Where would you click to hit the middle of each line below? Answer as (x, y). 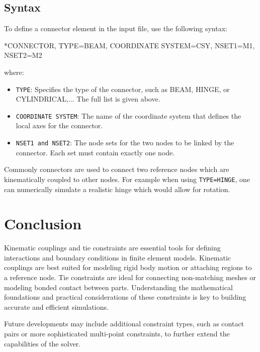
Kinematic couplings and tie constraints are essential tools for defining (112, 248)
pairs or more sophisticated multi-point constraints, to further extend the (117, 334)
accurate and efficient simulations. (56, 306)
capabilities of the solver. (42, 343)
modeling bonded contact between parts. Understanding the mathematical (118, 287)
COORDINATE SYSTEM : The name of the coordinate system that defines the (128, 115)
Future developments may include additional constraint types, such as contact (124, 324)
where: (14, 72)
